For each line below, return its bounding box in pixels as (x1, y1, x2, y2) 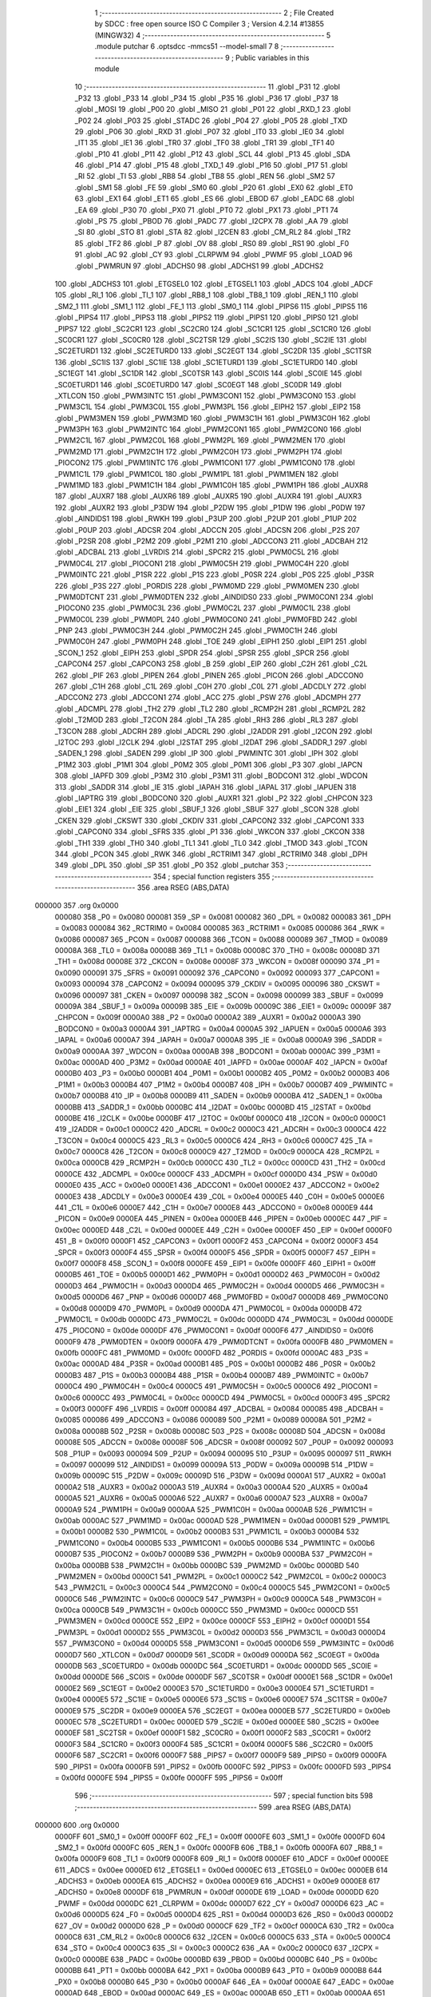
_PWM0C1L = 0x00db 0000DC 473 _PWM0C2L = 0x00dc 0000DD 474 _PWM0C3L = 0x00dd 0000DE (54, 1314, 394, 1324)
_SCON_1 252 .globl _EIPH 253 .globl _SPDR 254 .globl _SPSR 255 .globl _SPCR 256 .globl (54, 648, 350, 657)
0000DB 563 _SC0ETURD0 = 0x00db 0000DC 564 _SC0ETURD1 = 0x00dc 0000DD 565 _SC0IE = (54, 1662, 378, 1671)
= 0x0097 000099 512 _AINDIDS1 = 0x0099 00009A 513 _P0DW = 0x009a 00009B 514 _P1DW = (54, 1460, 374, 1469)
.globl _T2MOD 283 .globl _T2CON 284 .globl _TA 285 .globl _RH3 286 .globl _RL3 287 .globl (54, 715, 358, 725)
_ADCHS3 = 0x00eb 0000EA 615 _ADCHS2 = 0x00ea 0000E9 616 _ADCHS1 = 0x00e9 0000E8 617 (54, 1876, 381, 1886)
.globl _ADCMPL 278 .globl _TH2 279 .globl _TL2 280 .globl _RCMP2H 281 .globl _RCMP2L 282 (54, 704, 366, 713)
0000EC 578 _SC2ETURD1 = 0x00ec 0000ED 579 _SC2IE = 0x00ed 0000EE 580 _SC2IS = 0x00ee (54, 1717, 379, 1726)
